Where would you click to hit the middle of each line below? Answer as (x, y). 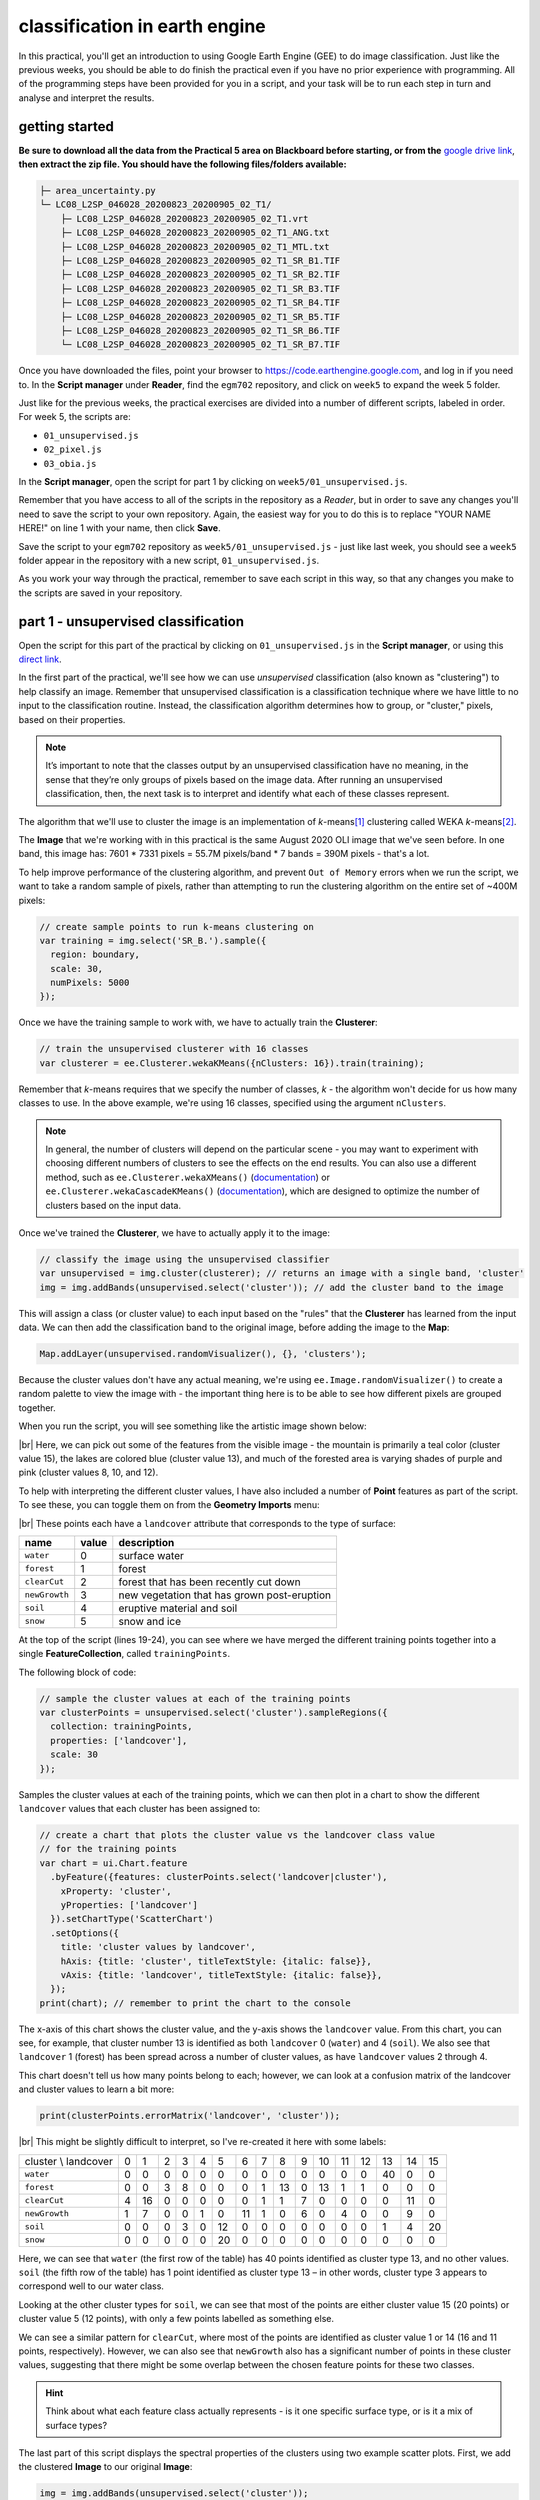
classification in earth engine (142, 26)
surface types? (76, 2425)
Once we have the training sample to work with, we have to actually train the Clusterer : (198, 1022)
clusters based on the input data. (113, 1205)
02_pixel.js (72, 449)
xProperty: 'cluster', (116, 1891)
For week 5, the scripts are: (74, 417)
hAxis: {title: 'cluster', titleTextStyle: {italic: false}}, (216, 1961)
